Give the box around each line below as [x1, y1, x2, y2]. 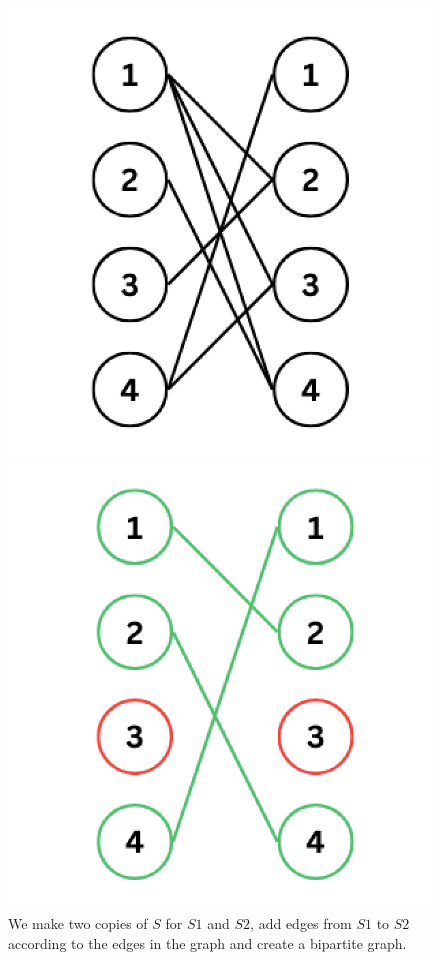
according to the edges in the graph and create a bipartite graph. [8, 932, 407, 953]
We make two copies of [8, 913, 148, 934]
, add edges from [250, 913, 352, 934]
